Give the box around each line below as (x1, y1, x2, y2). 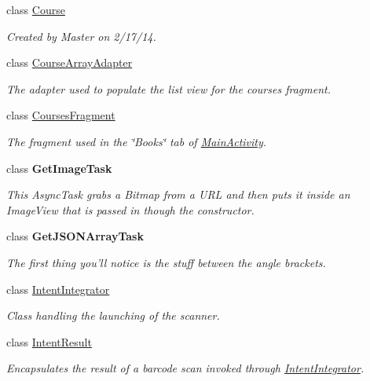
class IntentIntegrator (6, 280, 110, 297)
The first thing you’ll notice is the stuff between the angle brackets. (6, 254, 326, 270)
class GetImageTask (6, 159, 112, 176)
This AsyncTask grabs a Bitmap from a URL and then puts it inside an (6, 186, 350, 203)
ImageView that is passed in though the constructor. (6, 201, 255, 218)
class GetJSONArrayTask (6, 228, 144, 244)
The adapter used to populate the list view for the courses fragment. (6, 80, 331, 97)
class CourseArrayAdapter (6, 54, 133, 71)
